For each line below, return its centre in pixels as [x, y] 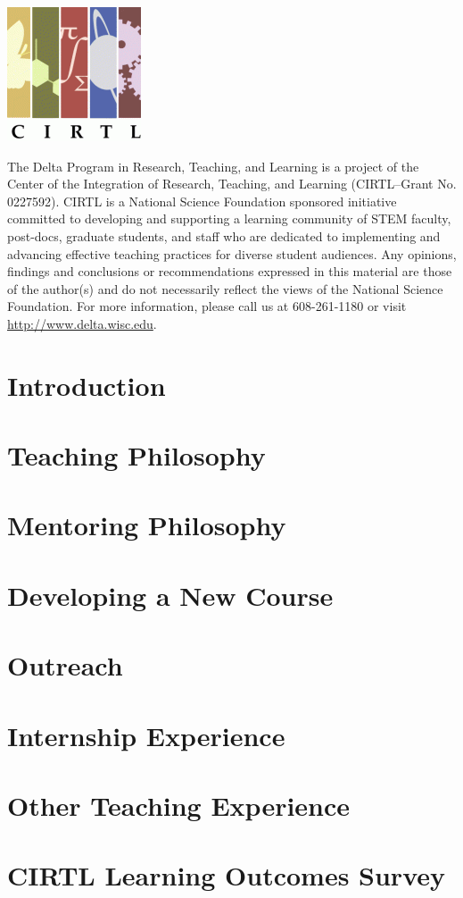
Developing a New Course [170, 595]
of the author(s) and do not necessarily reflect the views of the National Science [225, 288]
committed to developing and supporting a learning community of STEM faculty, [229, 218]
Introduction [87, 385]
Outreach [65, 665]
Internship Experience [146, 735]
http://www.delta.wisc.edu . [82, 323]
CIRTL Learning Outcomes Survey [226, 875]
